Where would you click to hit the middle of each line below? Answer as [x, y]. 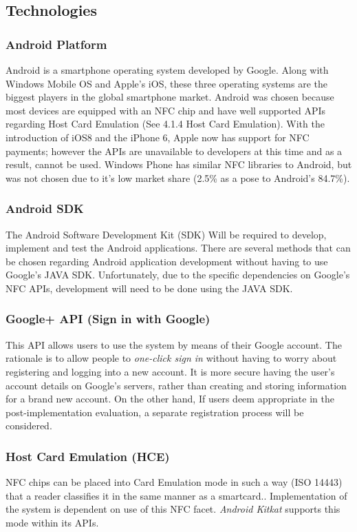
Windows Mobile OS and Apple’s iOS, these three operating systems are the [167, 83]
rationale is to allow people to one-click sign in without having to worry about [171, 358]
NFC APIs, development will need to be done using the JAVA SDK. [149, 288]
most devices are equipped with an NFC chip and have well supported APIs [166, 110]
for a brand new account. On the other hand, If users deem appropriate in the [170, 399]
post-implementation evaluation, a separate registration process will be [155, 412]
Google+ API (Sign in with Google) [108, 319]
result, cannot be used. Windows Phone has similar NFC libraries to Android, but [179, 164]
